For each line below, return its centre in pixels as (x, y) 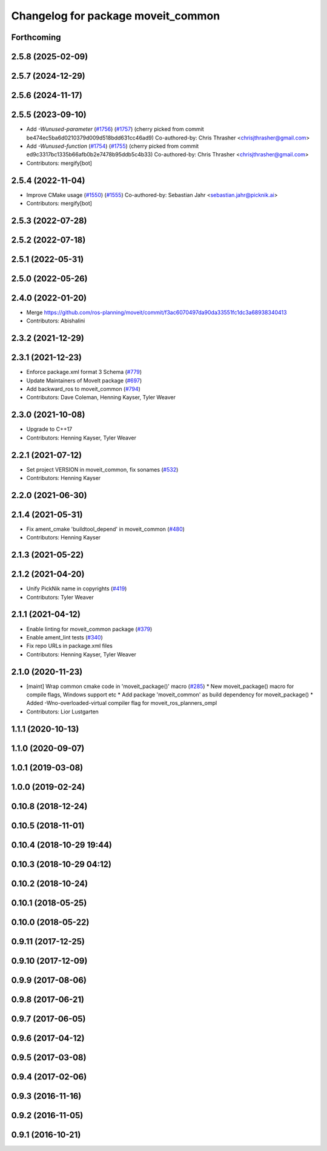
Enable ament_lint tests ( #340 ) (64, 637)
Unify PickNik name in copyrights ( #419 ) (77, 589)
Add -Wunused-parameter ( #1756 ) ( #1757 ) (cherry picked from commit (115, 129)
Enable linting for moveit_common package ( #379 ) (89, 629)
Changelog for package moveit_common (116, 16)
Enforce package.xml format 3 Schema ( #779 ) (84, 372)
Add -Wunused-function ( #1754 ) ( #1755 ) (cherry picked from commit (113, 146)
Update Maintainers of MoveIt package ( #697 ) (84, 380)
